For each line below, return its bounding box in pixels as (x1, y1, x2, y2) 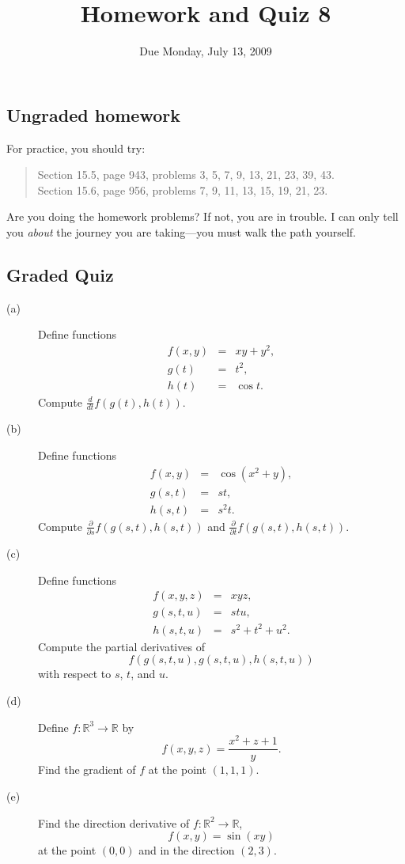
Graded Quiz (6, 262, 114, 286)
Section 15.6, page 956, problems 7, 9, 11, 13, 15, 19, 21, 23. (37, 181, 328, 198)
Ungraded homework (6, 102, 180, 127)
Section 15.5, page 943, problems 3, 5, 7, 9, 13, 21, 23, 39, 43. (37, 166, 335, 183)
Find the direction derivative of (38, 814, 190, 831)
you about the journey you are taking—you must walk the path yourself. (6, 223, 357, 240)
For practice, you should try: (6, 139, 146, 156)
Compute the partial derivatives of (38, 638, 205, 654)
